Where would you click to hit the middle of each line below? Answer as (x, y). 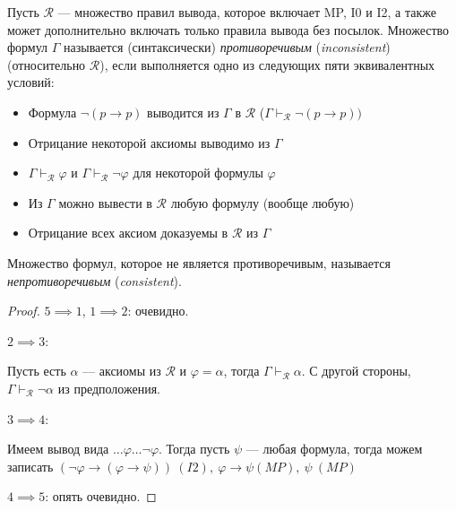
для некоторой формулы (198, 173)
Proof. (24, 311)
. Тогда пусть (194, 449)
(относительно (47, 64)
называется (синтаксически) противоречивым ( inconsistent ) (227, 47)
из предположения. (109, 388)
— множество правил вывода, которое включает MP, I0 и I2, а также (247, 12)
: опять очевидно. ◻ (101, 496)
